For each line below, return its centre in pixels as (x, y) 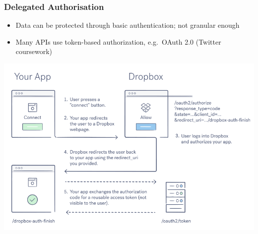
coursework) (34, 51)
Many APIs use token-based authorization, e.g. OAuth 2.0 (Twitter (118, 41)
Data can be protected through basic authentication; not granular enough (128, 25)
